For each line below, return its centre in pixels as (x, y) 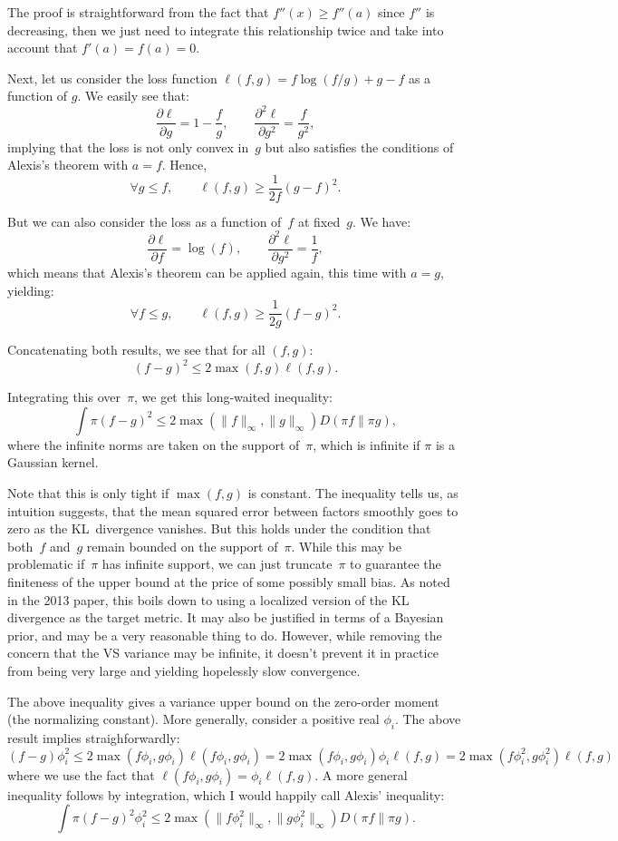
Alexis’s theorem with (68, 165)
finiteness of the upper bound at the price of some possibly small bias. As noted (229, 582)
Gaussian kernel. (53, 462)
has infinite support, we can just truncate (217, 564)
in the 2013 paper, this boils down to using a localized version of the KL (208, 599)
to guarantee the (396, 564)
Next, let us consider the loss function (112, 78)
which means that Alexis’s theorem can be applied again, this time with (207, 272)
